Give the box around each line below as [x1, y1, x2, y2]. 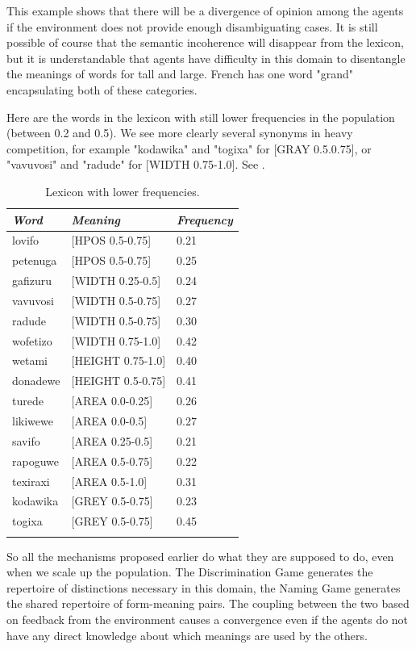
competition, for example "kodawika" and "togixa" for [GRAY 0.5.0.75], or [6, 140, 372, 157]
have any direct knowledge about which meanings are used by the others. [6, 626, 368, 643]
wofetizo [12, 332, 52, 349]
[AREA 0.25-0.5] [71, 432, 153, 449]
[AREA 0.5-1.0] [71, 472, 148, 489]
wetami [12, 352, 48, 369]
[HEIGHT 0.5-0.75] [71, 372, 166, 389]
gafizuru [12, 272, 52, 289]
